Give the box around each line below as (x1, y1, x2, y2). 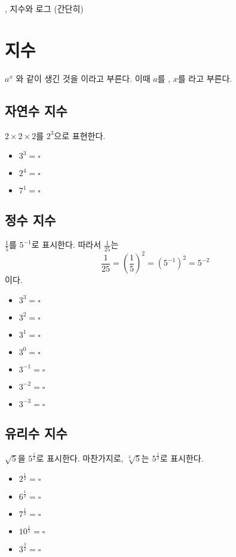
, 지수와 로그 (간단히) (5, 2, 84, 14)
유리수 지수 (5, 424, 68, 442)
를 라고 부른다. (177, 72, 232, 84)
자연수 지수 (5, 101, 68, 119)
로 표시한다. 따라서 (31, 238, 102, 251)
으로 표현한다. (54, 129, 106, 141)
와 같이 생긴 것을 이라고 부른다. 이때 (16, 72, 151, 84)
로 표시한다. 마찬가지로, (36, 452, 124, 464)
